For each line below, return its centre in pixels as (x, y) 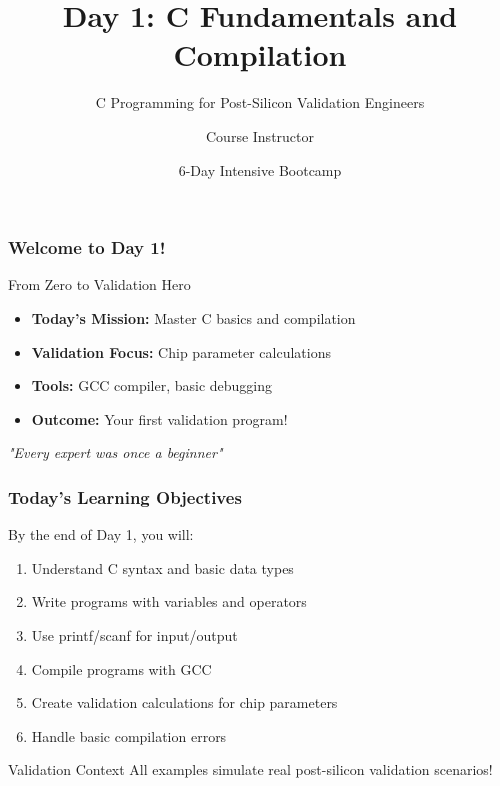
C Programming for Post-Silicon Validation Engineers (260, 102)
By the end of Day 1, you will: (101, 534)
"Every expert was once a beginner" (115, 452)
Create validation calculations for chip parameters (184, 702)
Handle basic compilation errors (129, 735)
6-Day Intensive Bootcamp (260, 169)
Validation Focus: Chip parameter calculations (181, 351)
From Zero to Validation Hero (99, 284)
